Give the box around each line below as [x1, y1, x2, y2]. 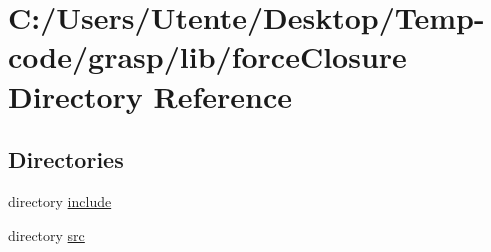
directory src [8, 224, 85, 245]
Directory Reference [8, 75, 293, 116]
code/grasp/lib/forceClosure [8, 36, 407, 77]
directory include [8, 190, 112, 211]
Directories [8, 144, 124, 175]
